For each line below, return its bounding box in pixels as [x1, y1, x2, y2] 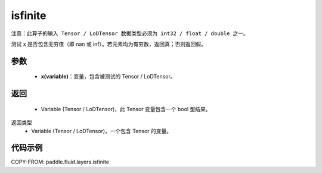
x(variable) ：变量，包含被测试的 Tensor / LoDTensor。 [41, 73, 176, 80]
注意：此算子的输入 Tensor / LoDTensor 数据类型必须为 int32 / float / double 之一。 [11, 30, 249, 37]
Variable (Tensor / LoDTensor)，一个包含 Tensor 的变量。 [31, 127, 172, 134]
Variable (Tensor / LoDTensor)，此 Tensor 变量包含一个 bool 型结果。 [41, 105, 211, 112]
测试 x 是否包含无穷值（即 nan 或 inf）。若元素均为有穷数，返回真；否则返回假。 [11, 40, 207, 48]
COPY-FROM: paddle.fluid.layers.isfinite [11, 158, 110, 166]
